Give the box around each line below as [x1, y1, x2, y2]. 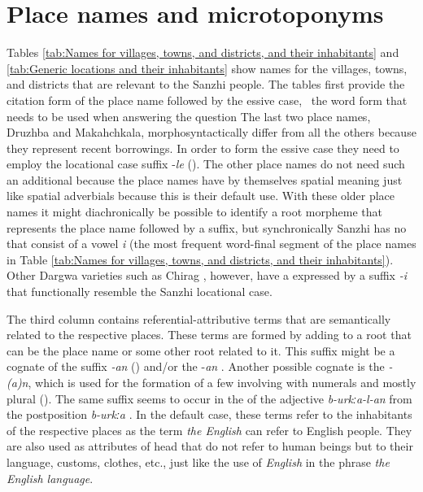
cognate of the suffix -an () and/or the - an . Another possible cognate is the [7, 358, 385, 375]
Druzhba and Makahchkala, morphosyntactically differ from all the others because [7, 124, 416, 141]
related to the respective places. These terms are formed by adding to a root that [7, 326, 412, 343]
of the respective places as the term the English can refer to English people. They [7, 421, 412, 438]
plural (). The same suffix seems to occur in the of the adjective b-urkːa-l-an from [7, 390, 412, 407]
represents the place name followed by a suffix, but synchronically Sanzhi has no [7, 219, 407, 236]
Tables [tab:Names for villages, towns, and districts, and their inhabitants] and [7, 44, 399, 61]
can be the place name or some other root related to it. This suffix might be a [7, 342, 395, 359]
